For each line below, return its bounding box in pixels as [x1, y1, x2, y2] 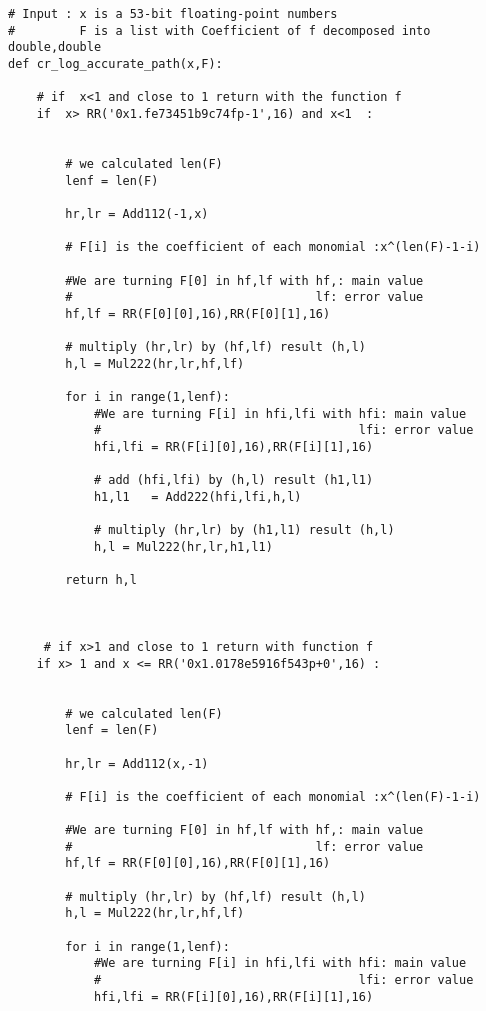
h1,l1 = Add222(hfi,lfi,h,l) [93, 490, 302, 505]
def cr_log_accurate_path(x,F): [8, 56, 223, 71]
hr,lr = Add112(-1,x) [65, 206, 209, 221]
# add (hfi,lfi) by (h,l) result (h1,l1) [93, 473, 374, 488]
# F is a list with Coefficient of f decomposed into [8, 23, 431, 38]
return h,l [65, 573, 137, 588]
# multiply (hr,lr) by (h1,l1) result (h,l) [93, 523, 395, 538]
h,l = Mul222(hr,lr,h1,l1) [93, 540, 273, 554]
